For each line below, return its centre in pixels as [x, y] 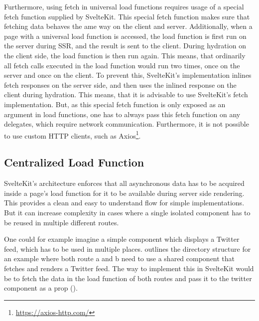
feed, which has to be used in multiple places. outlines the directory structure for [128, 248]
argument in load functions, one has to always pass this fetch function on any [122, 114]
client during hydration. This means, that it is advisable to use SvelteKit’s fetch [126, 94]
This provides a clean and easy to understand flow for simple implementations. [124, 203]
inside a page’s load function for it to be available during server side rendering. [124, 193]
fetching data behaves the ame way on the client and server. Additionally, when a [128, 26]
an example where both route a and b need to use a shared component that [120, 258]
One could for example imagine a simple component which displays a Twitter [122, 239]
